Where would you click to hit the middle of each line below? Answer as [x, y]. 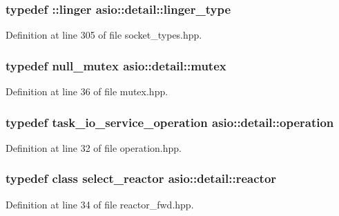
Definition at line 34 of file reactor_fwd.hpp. [100, 204]
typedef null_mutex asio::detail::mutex [116, 65]
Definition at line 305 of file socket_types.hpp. [104, 35]
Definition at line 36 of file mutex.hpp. [87, 91]
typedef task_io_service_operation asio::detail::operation [170, 122]
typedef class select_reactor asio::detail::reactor [141, 178]
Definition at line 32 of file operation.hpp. [94, 147]
